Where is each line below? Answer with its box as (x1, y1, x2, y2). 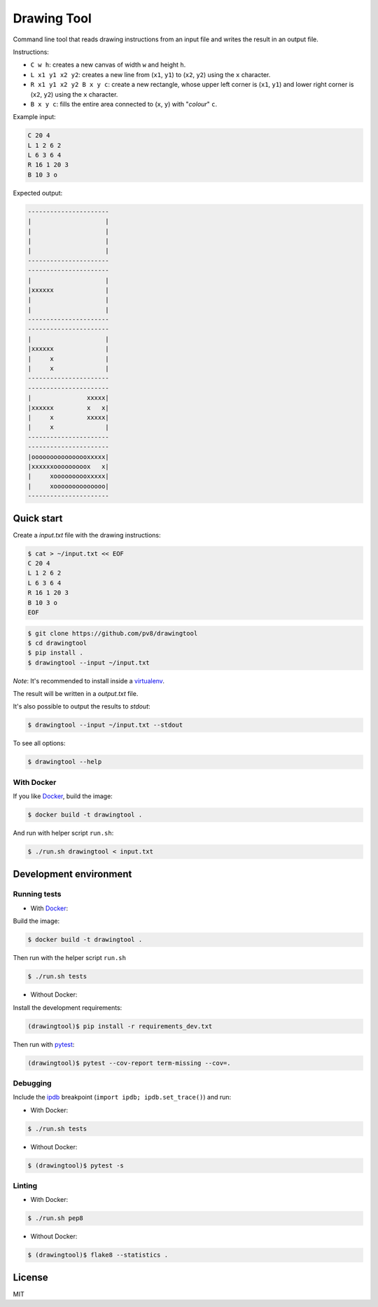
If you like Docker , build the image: (13, 792, 113, 800)
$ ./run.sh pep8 (27, 1214, 84, 1222)
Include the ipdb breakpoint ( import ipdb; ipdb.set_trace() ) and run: (13, 1093, 232, 1102)
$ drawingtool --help (27, 758, 102, 766)
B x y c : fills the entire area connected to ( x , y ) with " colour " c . (30, 100, 218, 108)
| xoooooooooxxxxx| (27, 472, 110, 480)
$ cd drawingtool (27, 638, 87, 647)
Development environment (13, 868, 132, 880)
